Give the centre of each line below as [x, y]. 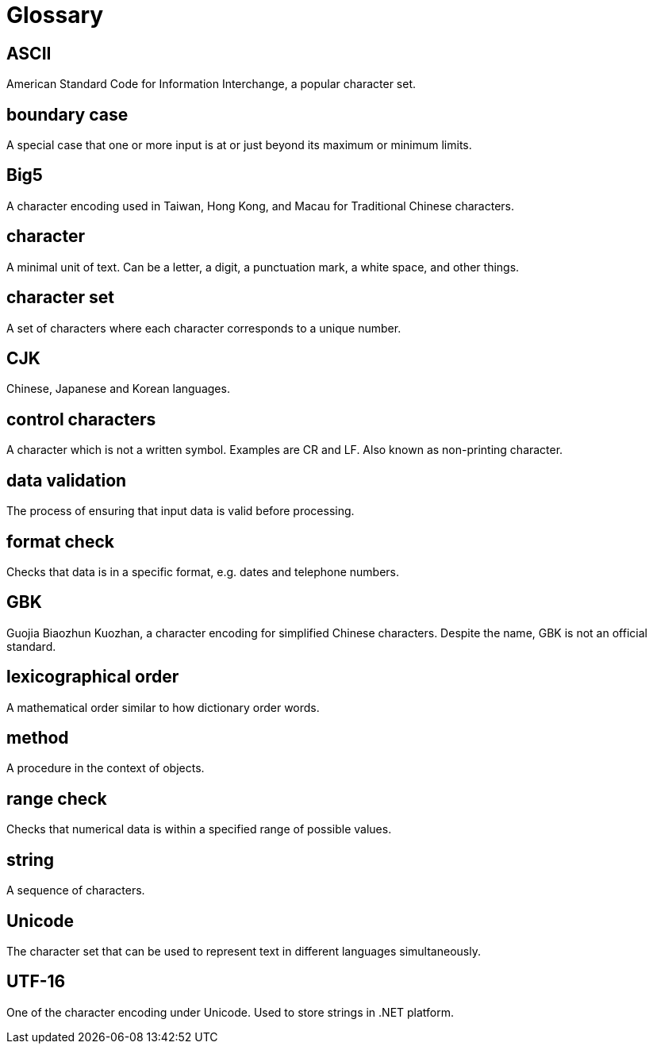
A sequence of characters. [76, 890]
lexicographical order [93, 677]
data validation [67, 480]
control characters [81, 419]
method [38, 738]
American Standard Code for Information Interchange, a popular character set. [211, 84]
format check [60, 541]
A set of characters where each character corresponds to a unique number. [204, 328]
